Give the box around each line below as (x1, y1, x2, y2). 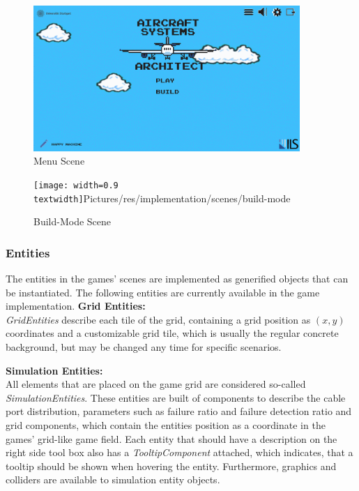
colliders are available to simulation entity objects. (6, 472, 220, 487)
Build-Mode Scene (33, 214, 112, 229)
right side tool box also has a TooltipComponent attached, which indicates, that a (6, 445, 353, 460)
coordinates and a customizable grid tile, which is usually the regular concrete (6, 326, 339, 340)
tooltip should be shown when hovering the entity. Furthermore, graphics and (6, 458, 337, 473)
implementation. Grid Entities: (6, 299, 146, 313)
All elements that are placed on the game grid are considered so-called (6, 377, 306, 391)
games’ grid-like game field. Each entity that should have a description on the (6, 431, 337, 446)
